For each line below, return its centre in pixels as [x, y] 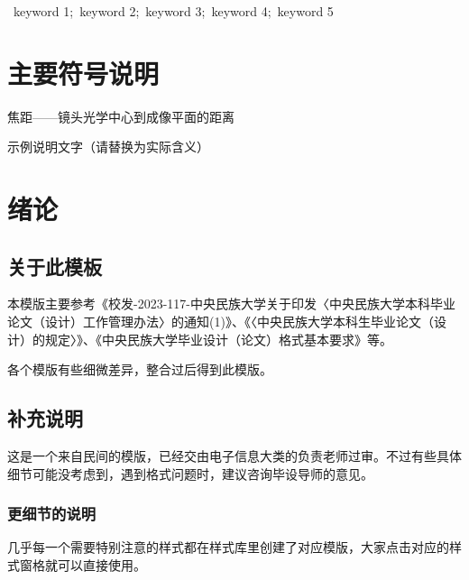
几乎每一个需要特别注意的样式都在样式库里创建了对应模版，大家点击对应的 [228, 547]
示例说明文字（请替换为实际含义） [108, 147]
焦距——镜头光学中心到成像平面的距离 [121, 116]
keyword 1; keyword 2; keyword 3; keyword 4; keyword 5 [173, 11]
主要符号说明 [83, 73]
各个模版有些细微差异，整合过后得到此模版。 [140, 369]
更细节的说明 [52, 514]
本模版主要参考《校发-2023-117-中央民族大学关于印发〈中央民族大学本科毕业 [231, 304]
